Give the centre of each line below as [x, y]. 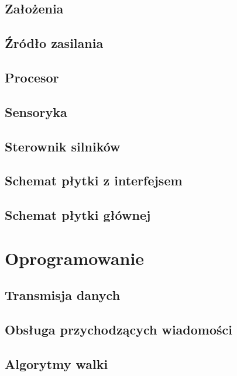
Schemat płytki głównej [78, 215]
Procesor [32, 77]
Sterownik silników [63, 146]
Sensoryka [36, 111]
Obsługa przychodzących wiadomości [119, 330]
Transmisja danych [63, 295]
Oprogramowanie [75, 258]
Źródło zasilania [54, 43]
